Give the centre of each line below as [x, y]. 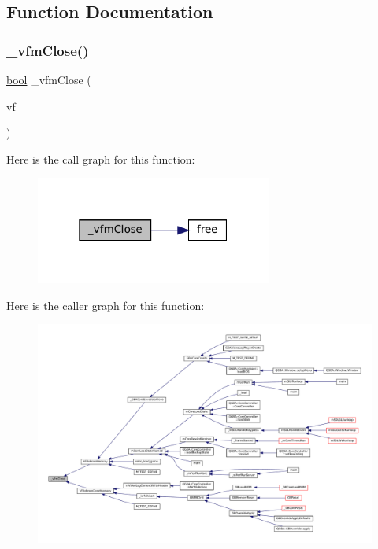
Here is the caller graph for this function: [106, 305]
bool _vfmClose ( [49, 79]
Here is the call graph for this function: [101, 158]
